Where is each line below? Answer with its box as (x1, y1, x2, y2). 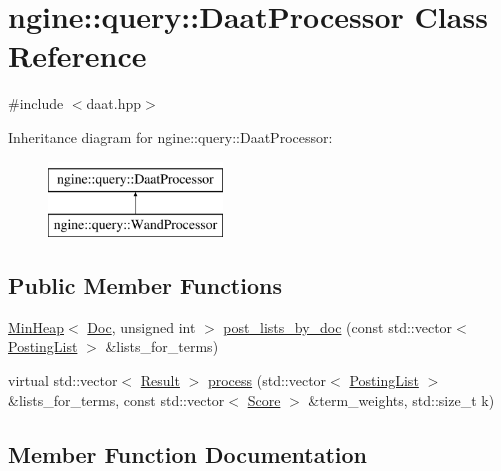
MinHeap (8, 316, 65, 337)
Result (140, 370, 180, 391)
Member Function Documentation (8, 438, 368, 469)
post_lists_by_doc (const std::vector (223, 316, 453, 337)
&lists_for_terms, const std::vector (8, 389, 225, 410)
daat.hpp (86, 93, 142, 114)
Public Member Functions (8, 270, 282, 301)
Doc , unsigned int (87, 316, 196, 337)
